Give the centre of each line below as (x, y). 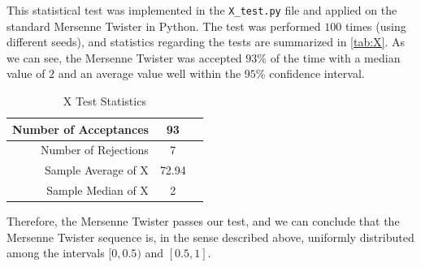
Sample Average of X (96, 170)
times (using (375, 26)
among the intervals (56, 253)
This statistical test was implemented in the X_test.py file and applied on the (202, 10)
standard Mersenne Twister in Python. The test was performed (164, 26)
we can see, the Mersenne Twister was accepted (124, 57)
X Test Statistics (104, 101)
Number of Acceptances (80, 129)
